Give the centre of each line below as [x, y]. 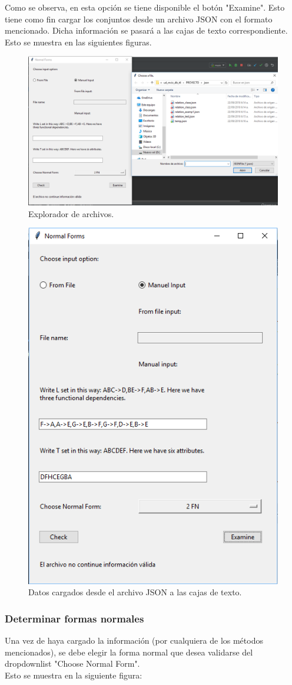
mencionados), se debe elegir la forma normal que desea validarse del [129, 652]
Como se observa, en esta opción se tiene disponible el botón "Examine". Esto [145, 7]
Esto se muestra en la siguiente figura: [74, 675]
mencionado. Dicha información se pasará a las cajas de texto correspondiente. [146, 30]
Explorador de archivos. [71, 213]
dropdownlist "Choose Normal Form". [72, 663]
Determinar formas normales [74, 618]
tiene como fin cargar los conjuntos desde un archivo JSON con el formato [139, 19]
